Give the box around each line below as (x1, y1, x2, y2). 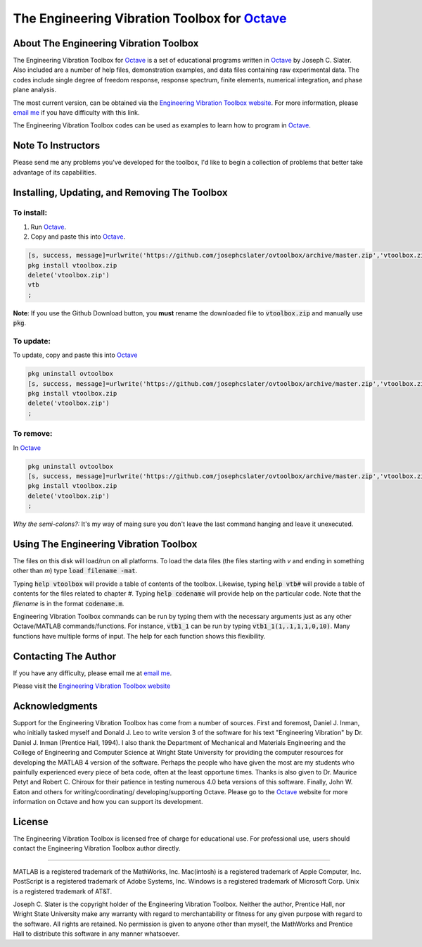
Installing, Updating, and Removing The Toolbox (13, 187, 228, 199)
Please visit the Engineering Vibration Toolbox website (13, 682, 171, 690)
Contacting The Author (13, 650, 117, 662)
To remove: (13, 429, 53, 439)
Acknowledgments (13, 700, 98, 712)
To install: (13, 208, 48, 218)
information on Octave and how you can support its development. (13, 798, 203, 806)
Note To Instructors (13, 139, 101, 151)
